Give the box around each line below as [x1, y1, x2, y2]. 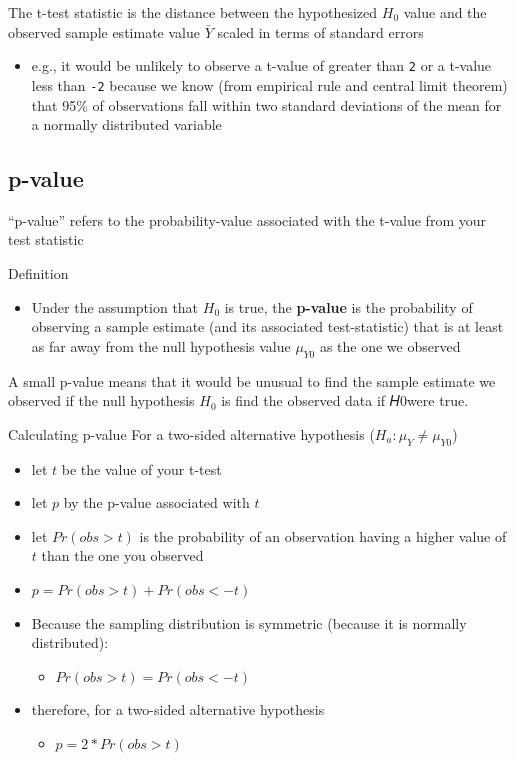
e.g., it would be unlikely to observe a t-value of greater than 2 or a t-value [31, 55, 492, 76]
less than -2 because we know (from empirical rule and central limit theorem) [31, 74, 508, 95]
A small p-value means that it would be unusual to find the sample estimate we [8, 370, 496, 391]
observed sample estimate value [8, 21, 200, 42]
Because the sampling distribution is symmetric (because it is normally [31, 612, 467, 633]
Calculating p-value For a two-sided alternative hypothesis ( [8, 423, 375, 444]
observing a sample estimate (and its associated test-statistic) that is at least [31, 316, 504, 337]
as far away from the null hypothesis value [31, 335, 291, 356]
